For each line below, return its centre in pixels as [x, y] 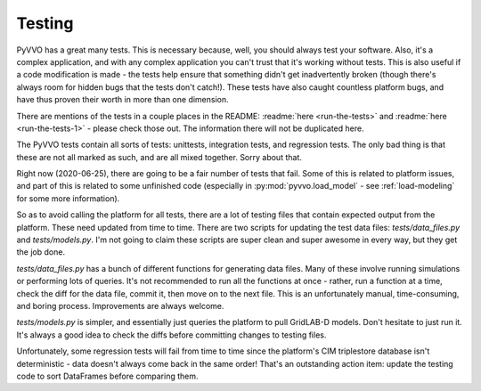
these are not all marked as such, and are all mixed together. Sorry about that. [159, 157]
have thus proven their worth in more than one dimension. [122, 100]
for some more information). [68, 198]
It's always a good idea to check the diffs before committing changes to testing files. [171, 335]
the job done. [41, 252]
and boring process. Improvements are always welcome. [120, 305]
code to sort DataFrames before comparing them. [108, 376]
